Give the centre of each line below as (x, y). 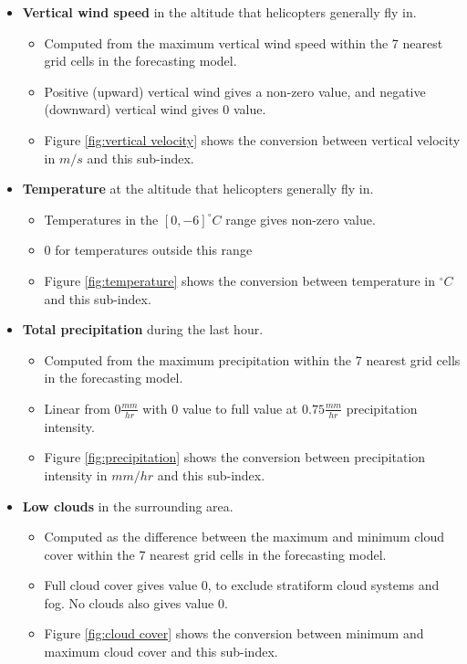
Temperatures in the (101, 219)
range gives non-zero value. (301, 219)
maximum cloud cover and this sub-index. (161, 652)
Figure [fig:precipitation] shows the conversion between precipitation (235, 457)
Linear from (77, 408)
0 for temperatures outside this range (148, 250)
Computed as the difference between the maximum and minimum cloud (244, 537)
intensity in (76, 474)
